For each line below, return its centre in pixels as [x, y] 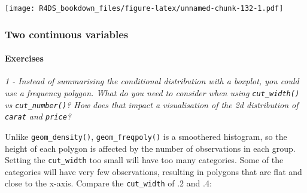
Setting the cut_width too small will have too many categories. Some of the [144, 160]
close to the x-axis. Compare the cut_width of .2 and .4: [108, 183]
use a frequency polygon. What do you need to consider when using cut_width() [152, 92]
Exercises [24, 58]
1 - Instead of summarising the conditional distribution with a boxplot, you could [152, 81]
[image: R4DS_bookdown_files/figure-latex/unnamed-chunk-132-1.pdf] [144, 8]
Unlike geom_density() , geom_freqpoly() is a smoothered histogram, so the [146, 136]
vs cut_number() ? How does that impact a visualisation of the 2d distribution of [152, 104]
